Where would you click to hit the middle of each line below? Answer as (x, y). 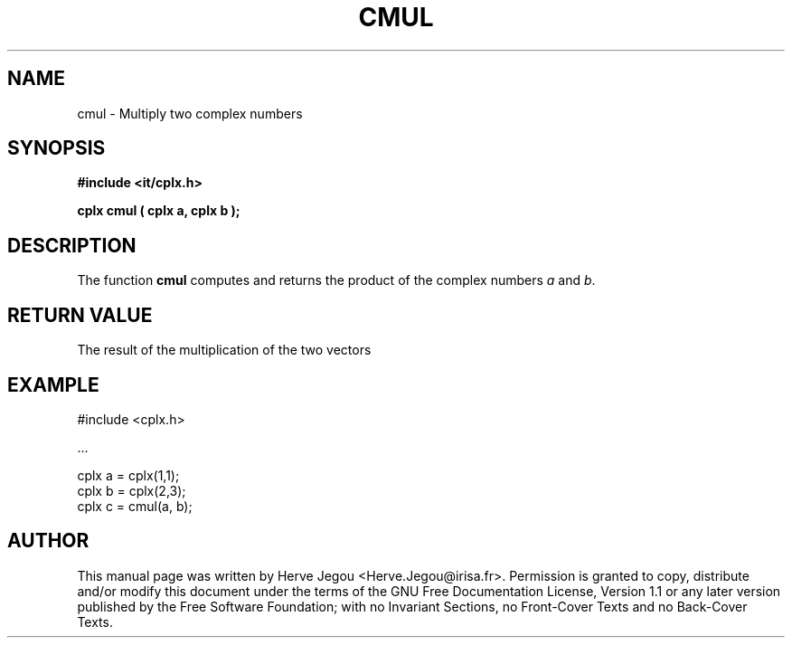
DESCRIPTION (72, 245)
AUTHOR (48, 541)
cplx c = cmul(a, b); (135, 506)
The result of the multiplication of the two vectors (224, 350)
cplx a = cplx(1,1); (128, 475)
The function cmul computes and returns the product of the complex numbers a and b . (336, 280)
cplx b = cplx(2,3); (132, 490)
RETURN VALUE (80, 315)
